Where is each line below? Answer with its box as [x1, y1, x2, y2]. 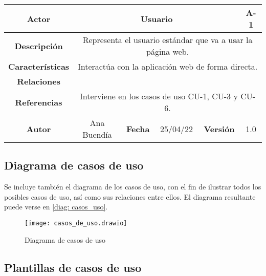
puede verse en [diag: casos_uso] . [4, 201, 108, 212]
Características [8, 60, 70, 72]
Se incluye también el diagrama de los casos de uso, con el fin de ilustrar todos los [4, 181, 261, 192]
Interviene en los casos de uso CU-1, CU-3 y [80, 90, 238, 102]
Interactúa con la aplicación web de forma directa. [77, 60, 258, 72]
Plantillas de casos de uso [4, 259, 142, 275]
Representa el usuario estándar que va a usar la [82, 34, 253, 46]
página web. [146, 46, 189, 57]
